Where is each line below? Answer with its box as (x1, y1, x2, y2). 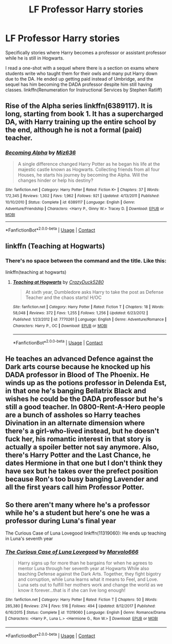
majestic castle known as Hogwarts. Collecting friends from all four (17, 166, 160, 173)
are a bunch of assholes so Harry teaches (5, 411, 141, 420)
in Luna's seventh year (5, 536, 53, 542)
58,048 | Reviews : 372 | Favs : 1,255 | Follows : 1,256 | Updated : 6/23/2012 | (12, 311, 148, 316)
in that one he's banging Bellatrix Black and (5, 387, 146, 395)
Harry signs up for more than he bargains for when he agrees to (17, 560, 153, 566)
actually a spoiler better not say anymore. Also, (5, 443, 159, 451)
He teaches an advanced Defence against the (5, 354, 154, 363)
